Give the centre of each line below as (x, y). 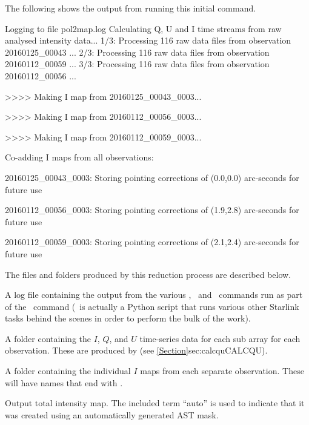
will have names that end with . (64, 382)
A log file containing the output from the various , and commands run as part (154, 295)
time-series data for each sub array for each (220, 338)
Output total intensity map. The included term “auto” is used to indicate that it (155, 403)
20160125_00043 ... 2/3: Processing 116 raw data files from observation (137, 52)
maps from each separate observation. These (222, 371)
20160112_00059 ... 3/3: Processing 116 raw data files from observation (137, 64)
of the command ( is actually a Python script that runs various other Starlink (152, 306)
